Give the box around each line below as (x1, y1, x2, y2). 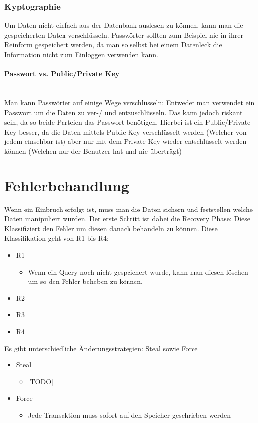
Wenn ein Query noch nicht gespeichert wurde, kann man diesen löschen (28, 266, 248, 277)
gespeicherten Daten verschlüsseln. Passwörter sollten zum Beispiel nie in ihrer (4, 29, 243, 40)
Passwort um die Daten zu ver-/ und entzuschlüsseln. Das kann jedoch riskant (4, 107, 243, 117)
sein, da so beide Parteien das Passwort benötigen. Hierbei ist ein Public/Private (4, 117, 251, 127)
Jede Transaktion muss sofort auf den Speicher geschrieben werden (28, 409, 231, 420)
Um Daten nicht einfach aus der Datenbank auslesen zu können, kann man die (4, 20, 243, 30)
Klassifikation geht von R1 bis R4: (4, 233, 109, 243)
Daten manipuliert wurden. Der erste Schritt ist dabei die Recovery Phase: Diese (4, 213, 250, 224)
